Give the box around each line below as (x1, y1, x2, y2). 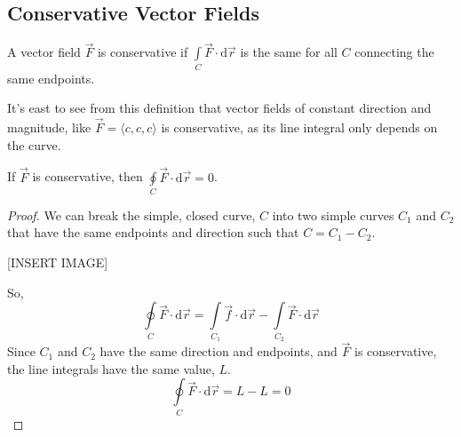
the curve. (7, 135, 61, 154)
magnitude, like (7, 118, 91, 137)
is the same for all (240, 43, 338, 61)
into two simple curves (272, 205, 394, 224)
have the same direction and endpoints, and (99, 342, 338, 361)
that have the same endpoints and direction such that (7, 223, 299, 242)
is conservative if (97, 43, 188, 61)
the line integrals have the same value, (7, 359, 215, 377)
